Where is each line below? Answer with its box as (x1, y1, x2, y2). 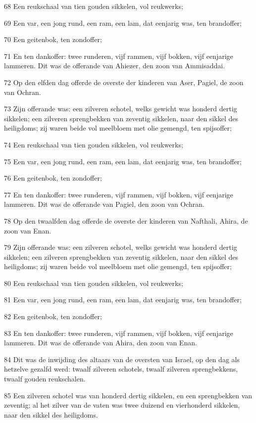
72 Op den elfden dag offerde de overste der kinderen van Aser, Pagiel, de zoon (4, 77, 244, 87)
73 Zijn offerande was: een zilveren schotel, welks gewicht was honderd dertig (4, 103, 237, 114)
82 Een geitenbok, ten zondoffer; (4, 311, 102, 322)
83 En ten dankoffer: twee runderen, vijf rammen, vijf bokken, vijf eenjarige (4, 328, 233, 338)
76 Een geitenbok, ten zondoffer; (4, 173, 102, 183)
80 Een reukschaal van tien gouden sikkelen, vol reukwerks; (4, 278, 183, 288)
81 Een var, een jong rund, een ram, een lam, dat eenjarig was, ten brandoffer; (4, 294, 242, 305)
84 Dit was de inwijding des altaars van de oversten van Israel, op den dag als (4, 354, 240, 364)
